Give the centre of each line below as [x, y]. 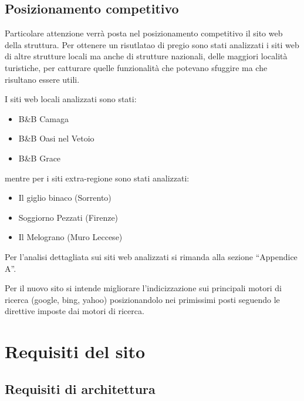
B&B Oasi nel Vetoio [56, 138]
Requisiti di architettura [80, 388]
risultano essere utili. [42, 79]
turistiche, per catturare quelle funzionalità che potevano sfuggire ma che [136, 67]
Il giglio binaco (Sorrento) [65, 198]
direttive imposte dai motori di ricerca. [75, 311]
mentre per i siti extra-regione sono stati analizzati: [97, 178]
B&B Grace [40, 158]
